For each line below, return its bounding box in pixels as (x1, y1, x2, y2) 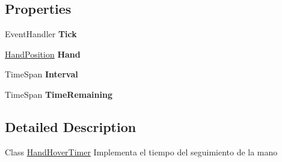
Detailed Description (5, 117, 136, 136)
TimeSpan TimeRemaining (5, 88, 112, 100)
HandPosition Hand (5, 47, 81, 60)
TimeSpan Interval (5, 68, 78, 80)
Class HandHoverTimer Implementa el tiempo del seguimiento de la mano (5, 145, 278, 158)
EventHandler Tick (5, 28, 77, 40)
